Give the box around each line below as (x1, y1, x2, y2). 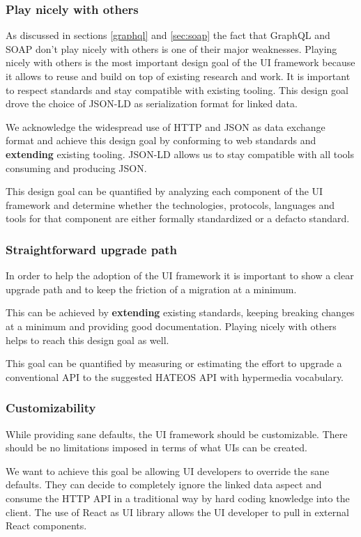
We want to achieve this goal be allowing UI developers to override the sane (6, 463, 330, 478)
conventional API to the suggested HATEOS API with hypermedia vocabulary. (6, 369, 344, 384)
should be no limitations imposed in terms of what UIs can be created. (6, 440, 307, 455)
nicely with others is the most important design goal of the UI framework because (6, 55, 355, 70)
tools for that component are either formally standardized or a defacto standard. (6, 211, 350, 226)
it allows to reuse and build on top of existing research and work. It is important (6, 69, 351, 83)
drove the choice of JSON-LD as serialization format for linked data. (6, 96, 298, 111)
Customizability (6, 399, 96, 417)
